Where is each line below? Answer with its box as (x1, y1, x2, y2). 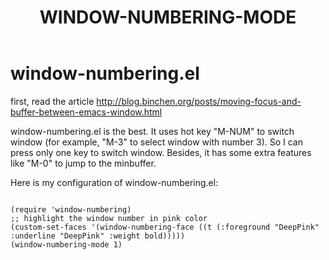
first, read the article (10, 95, 95, 107)
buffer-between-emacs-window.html (10, 106, 163, 118)
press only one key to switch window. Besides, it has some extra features (10, 146, 312, 158)
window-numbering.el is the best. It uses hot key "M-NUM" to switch (10, 125, 295, 137)
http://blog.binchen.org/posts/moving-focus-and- (96, 95, 302, 107)
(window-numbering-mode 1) (10, 239, 123, 250)
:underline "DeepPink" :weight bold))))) (10, 231, 186, 241)
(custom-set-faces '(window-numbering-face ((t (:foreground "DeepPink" (10, 222, 320, 232)
